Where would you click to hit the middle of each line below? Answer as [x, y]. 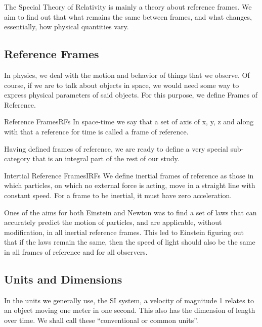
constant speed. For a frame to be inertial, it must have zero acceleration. [118, 195]
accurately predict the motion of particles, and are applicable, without [113, 222]
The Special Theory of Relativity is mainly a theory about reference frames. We [128, 7]
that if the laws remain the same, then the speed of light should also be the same [130, 242]
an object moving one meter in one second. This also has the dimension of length [130, 310]
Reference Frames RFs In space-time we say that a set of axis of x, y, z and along [129, 122]
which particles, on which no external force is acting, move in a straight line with [130, 185]
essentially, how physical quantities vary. [67, 27]
